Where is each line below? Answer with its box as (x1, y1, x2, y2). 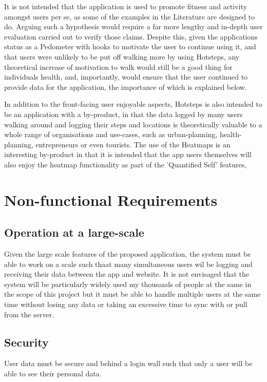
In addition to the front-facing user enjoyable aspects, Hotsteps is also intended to (4, 99, 262, 109)
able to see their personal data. (4, 368, 102, 379)
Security (4, 334, 49, 350)
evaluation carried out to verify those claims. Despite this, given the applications (4, 31, 258, 42)
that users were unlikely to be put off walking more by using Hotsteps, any (4, 51, 240, 62)
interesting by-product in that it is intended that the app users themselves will (4, 149, 252, 160)
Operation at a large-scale (4, 224, 144, 240)
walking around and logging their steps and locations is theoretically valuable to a (4, 119, 262, 129)
